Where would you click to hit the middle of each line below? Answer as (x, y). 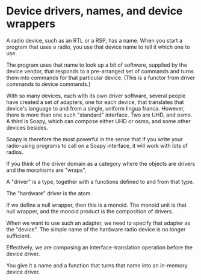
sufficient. (19, 236)
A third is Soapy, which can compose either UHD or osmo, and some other (98, 121)
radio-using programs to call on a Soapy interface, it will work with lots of (97, 145)
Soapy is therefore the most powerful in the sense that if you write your (94, 139)
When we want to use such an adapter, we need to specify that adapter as (98, 223)
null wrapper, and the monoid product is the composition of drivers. (90, 211)
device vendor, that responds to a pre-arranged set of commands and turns (100, 71)
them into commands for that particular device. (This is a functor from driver (101, 78)
